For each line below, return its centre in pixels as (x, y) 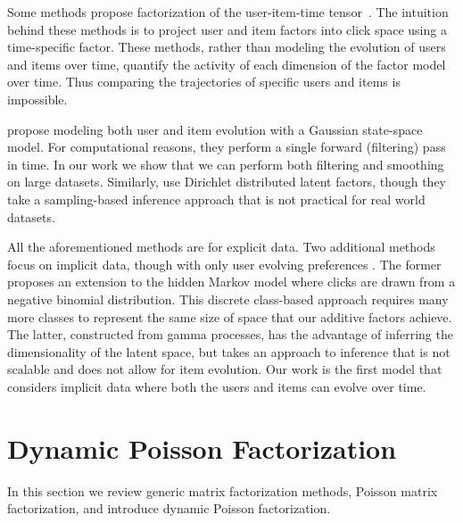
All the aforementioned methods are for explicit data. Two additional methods (221, 247)
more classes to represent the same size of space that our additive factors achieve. (230, 316)
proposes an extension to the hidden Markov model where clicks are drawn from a (231, 282)
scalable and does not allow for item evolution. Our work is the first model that (225, 369)
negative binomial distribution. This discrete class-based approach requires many (228, 299)
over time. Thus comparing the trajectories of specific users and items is (204, 82)
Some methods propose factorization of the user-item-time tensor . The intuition (228, 12)
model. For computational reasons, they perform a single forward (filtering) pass (227, 147)
